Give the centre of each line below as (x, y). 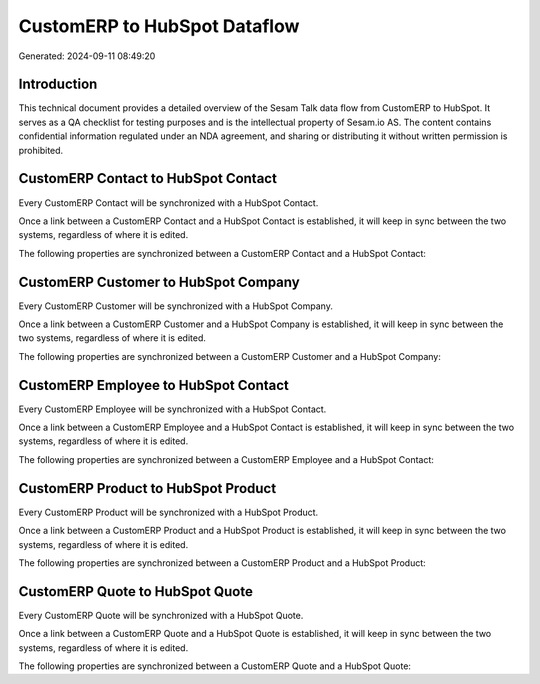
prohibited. (41, 150)
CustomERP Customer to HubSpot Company (159, 281)
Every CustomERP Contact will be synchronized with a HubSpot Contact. (168, 202)
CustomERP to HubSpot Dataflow (159, 26)
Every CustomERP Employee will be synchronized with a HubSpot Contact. (172, 409)
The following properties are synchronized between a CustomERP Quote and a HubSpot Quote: (215, 666)
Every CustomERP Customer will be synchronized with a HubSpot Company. (176, 306)
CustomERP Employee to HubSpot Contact (154, 385)
